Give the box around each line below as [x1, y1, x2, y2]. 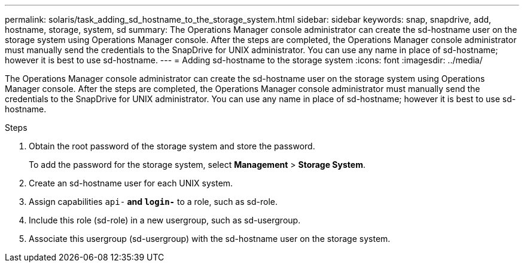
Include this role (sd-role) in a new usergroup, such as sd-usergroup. [29, 215, 301, 225]
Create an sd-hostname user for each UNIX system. [29, 178, 233, 188]
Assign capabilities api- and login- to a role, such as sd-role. [29, 197, 278, 207]
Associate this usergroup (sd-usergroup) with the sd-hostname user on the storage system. [29, 234, 391, 244]
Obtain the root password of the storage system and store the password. [29, 141, 315, 151]
